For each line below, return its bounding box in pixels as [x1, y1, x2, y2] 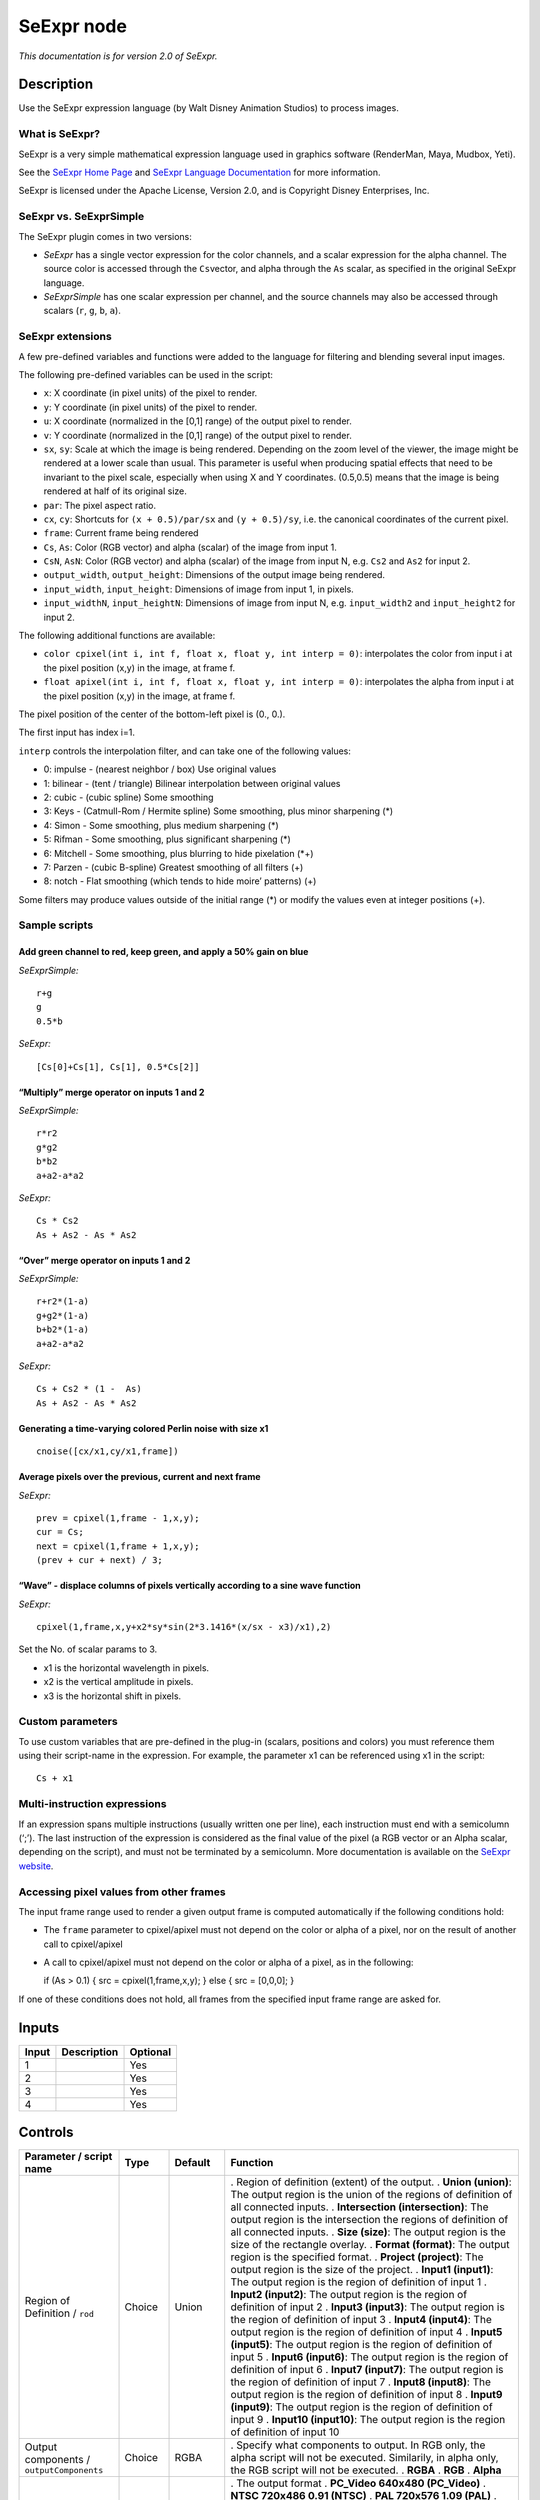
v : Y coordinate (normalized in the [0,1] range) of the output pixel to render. [43, 429, 352, 441]
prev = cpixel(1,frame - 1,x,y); [36, 1513, 200, 1524]
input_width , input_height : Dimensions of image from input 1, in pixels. [43, 583, 354, 595]
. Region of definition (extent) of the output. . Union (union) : [230, 2175, 512, 2189]
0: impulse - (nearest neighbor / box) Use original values [43, 763, 277, 775]
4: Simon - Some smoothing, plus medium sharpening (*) [43, 819, 279, 831]
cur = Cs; [36, 1526, 84, 1538]
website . [18, 1860, 54, 1872]
